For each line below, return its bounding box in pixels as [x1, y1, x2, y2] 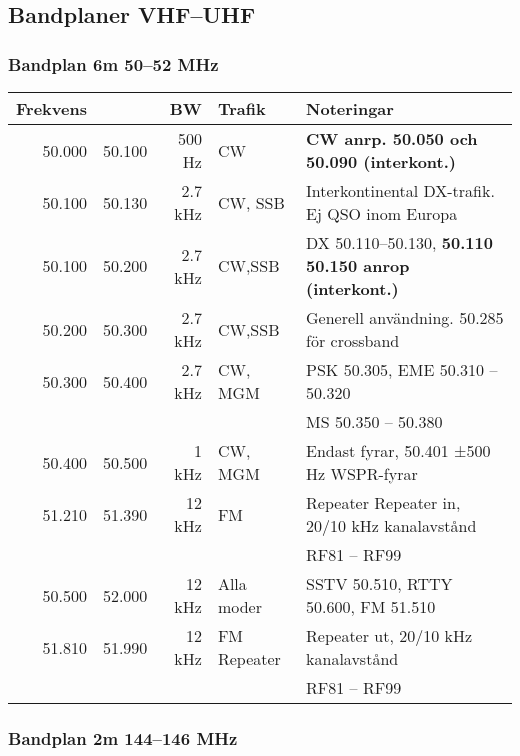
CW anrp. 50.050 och [306, 127, 478, 150]
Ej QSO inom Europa [306, 202, 458, 225]
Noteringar [306, 97, 394, 120]
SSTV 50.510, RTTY [306, 572, 453, 595]
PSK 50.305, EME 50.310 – [306, 358, 498, 381]
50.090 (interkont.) [306, 150, 456, 173]
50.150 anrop [306, 254, 410, 277]
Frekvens [16, 97, 87, 120]
